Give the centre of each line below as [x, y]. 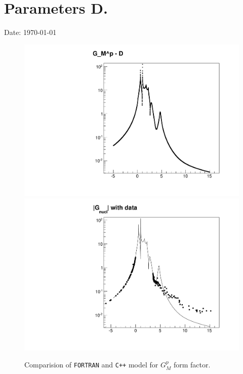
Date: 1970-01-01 [30, 32]
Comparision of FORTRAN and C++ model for [91, 365]
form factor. [192, 365]
